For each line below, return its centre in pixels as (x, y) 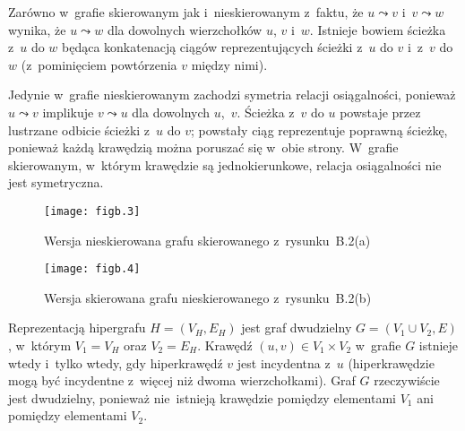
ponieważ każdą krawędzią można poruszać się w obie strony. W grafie (203, 147)
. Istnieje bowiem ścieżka (378, 29)
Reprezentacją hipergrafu (77, 328)
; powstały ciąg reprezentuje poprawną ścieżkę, (319, 129)
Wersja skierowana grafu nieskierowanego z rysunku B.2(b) (208, 297)
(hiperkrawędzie (391, 362)
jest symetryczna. (56, 182)
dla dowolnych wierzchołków (185, 29)
